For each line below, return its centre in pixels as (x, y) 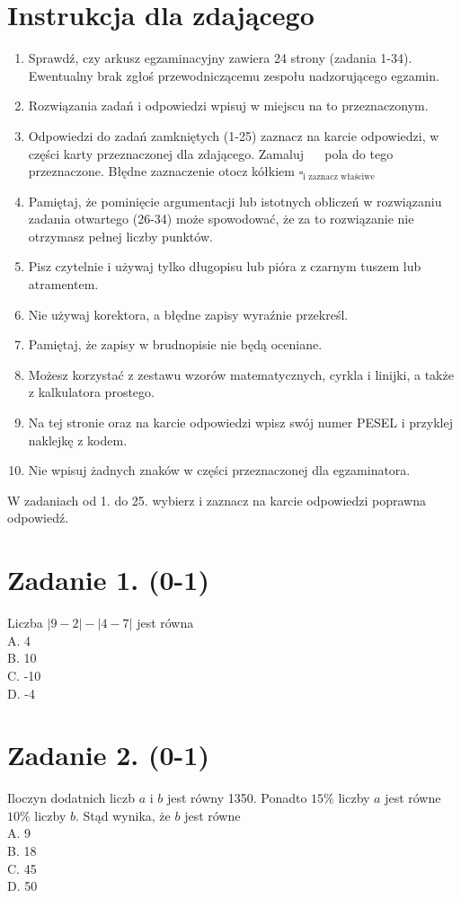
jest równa (165, 623)
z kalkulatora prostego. (91, 392)
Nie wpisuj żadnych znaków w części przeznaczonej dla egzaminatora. (219, 470)
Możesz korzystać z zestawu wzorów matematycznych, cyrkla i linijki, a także (241, 374)
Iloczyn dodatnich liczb (71, 798)
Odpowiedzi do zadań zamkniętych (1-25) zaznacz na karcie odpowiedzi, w (234, 135)
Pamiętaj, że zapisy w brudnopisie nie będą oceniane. (175, 344)
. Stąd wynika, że (123, 815)
